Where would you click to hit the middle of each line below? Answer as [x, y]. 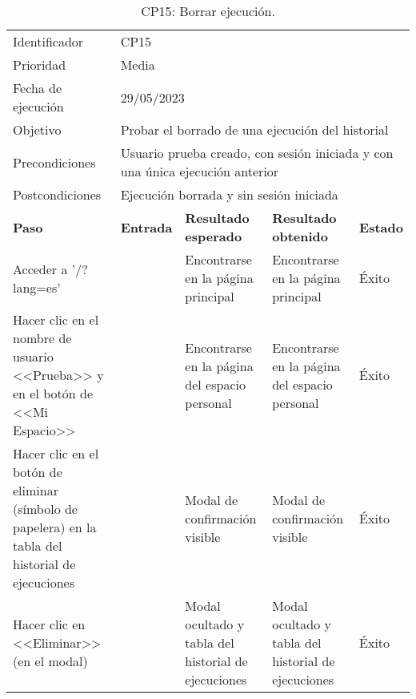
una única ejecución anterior [200, 171]
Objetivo [37, 129]
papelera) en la [55, 527]
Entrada [146, 227]
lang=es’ [37, 287]
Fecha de [38, 88]
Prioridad [40, 65]
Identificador [48, 41]
